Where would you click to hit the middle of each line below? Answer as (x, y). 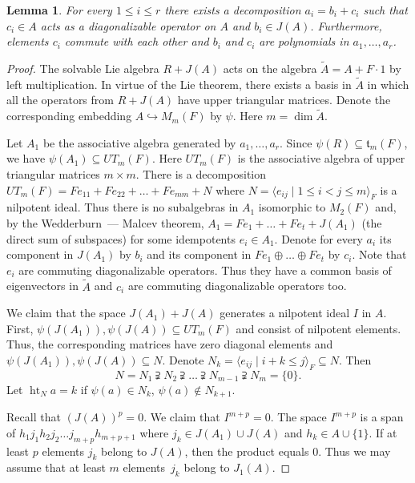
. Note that (379, 254)
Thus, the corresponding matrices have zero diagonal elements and (170, 344)
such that (385, 10)
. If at (383, 432)
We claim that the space (66, 313)
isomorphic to (292, 207)
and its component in (199, 254)
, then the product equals (247, 451)
